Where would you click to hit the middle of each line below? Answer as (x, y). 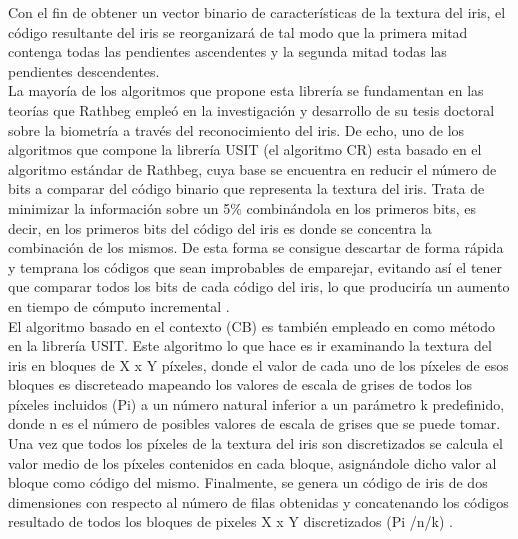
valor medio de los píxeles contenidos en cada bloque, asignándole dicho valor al (252, 462)
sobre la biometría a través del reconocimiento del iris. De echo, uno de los (236, 129)
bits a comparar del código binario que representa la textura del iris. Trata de (246, 188)
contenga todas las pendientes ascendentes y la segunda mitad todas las (227, 51)
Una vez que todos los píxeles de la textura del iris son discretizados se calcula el (255, 443)
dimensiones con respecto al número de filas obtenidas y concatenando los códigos (258, 501)
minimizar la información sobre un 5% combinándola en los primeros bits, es (242, 207)
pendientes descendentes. (84, 70)
